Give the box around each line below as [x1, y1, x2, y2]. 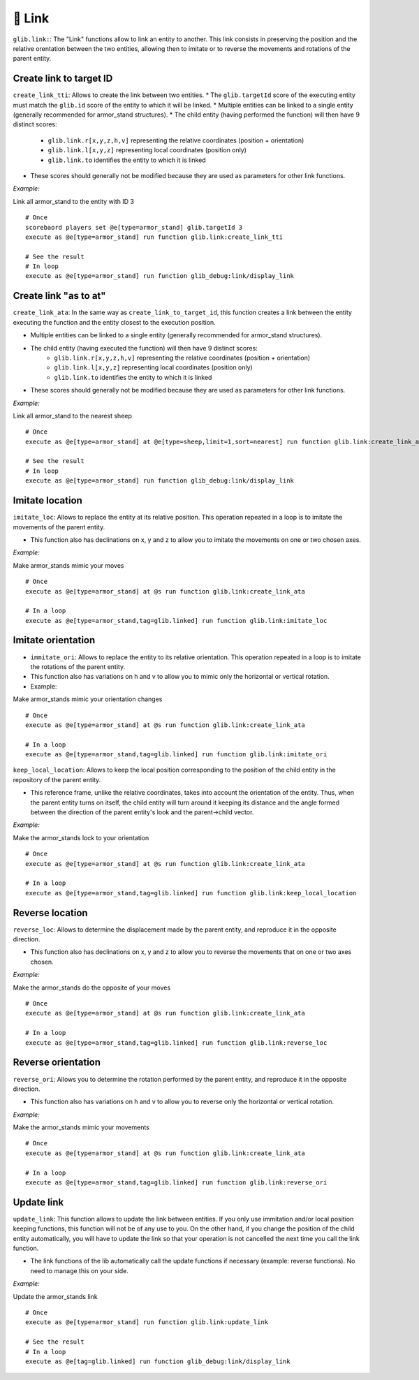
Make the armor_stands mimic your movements [13, 1123, 150, 1131]
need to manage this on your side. [30, 1266, 129, 1275]
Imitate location [13, 494, 83, 506]
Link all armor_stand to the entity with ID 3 [13, 197, 135, 205]
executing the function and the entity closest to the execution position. [13, 318, 216, 326]
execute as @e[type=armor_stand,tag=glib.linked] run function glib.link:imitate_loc [25, 617, 328, 624]
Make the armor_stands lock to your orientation [13, 833, 149, 842]
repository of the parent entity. [13, 775, 101, 784]
